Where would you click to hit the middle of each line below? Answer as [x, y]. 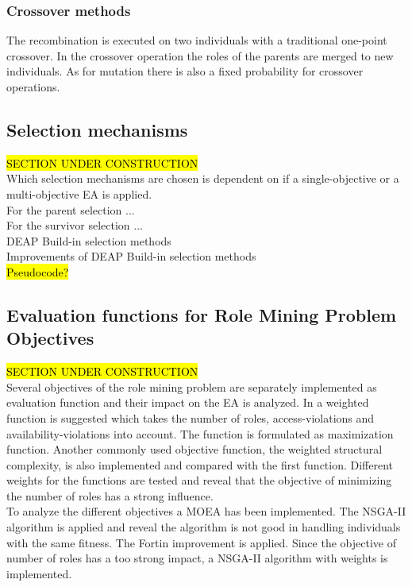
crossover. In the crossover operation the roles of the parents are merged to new [200, 55]
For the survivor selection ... [75, 225]
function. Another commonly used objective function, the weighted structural [194, 449]
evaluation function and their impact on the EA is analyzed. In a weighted [188, 402]
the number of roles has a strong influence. [110, 495]
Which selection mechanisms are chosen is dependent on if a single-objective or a [203, 178]
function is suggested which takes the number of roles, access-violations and [191, 417]
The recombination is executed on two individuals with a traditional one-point [197, 40]
